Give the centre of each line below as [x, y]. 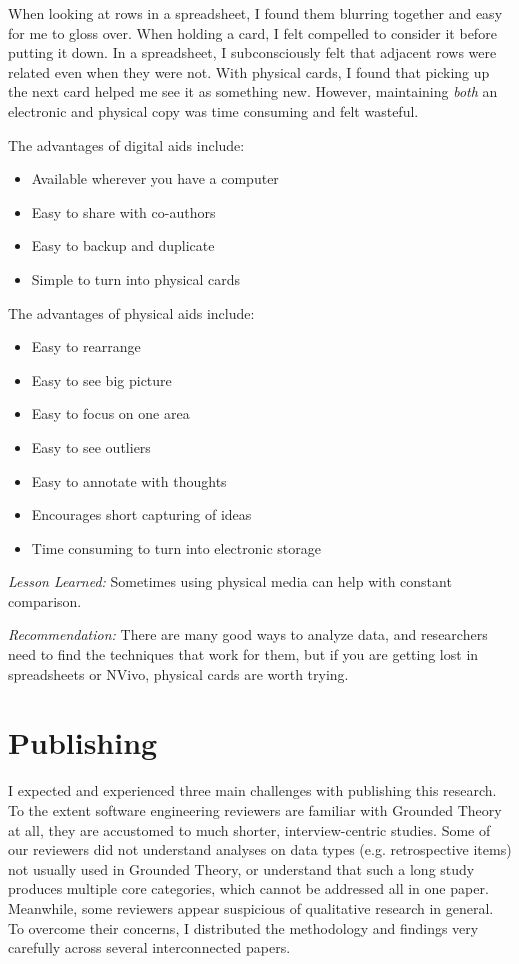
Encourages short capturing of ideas [141, 514]
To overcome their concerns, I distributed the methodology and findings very [243, 927]
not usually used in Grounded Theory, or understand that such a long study [241, 868]
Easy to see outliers [91, 446]
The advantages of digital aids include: [126, 144]
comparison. [45, 600]
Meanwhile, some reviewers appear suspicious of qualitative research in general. [251, 907]
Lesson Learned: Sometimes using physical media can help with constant [230, 581]
